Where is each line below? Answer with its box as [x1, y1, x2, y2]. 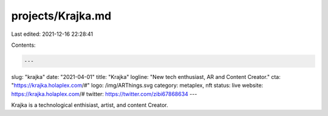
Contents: [11, 41, 36, 49]
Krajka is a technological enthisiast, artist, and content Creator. [11, 101, 168, 109]
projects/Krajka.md [11, 9, 112, 22]
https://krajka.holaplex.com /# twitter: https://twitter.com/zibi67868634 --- [11, 90, 197, 97]
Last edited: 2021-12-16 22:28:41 [11, 30, 94, 38]
